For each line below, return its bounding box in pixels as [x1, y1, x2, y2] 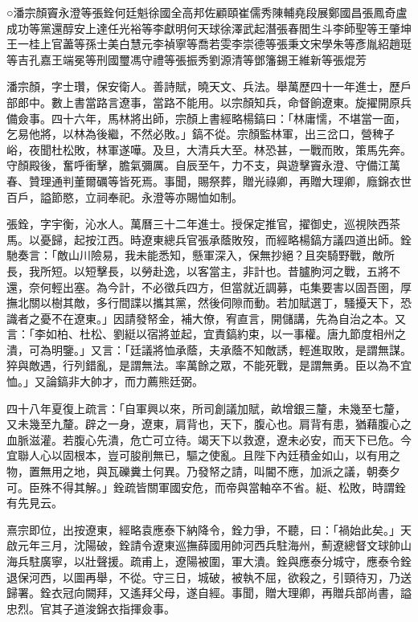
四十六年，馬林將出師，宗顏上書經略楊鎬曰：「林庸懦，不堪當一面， [51, 109, 406, 126]
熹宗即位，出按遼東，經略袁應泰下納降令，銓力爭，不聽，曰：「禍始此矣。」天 [6, 521, 412, 538]
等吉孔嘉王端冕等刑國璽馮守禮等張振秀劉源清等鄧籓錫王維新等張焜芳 [6, 51, 367, 68]
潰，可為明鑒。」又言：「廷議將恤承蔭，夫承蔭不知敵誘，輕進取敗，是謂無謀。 [6, 341, 412, 358]
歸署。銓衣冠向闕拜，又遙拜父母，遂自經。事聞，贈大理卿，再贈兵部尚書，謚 [6, 584, 412, 601]
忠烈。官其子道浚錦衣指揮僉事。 [6, 599, 175, 616]
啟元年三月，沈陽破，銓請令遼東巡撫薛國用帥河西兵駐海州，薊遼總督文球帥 [6, 537, 400, 554]
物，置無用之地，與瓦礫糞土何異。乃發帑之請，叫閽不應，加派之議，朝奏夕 [6, 463, 400, 480]
